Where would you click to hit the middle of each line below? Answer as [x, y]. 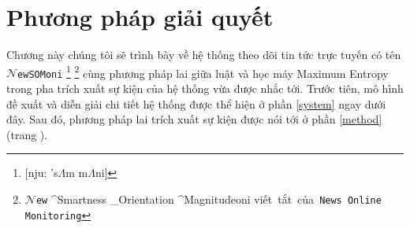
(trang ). [27, 134]
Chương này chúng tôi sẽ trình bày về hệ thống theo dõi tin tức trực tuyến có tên [204, 55]
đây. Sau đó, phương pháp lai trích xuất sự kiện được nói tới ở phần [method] [194, 119]
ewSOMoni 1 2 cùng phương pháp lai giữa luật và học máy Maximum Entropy [203, 72]
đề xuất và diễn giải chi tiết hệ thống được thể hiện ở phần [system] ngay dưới [196, 103]
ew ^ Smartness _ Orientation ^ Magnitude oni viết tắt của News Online [209, 199]
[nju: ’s [41, 173]
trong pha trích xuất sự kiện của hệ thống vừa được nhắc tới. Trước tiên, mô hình [205, 88]
